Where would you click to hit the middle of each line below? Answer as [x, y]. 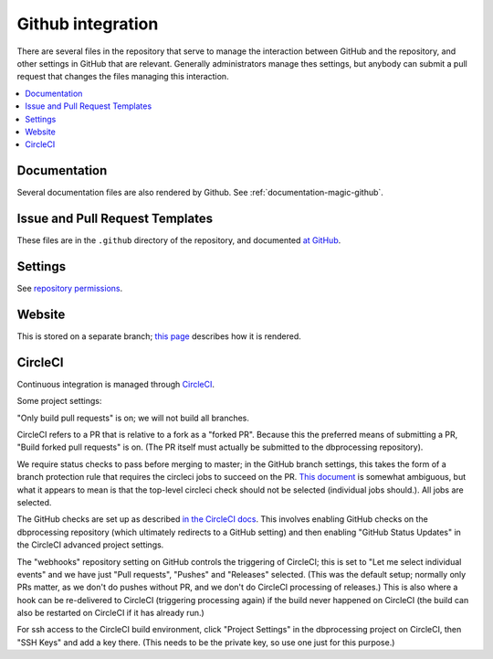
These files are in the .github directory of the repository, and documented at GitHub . [179, 240]
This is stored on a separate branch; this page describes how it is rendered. [159, 336]
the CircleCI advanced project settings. [90, 545]
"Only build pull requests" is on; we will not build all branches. [133, 418]
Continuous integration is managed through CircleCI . [115, 384]
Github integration [88, 24]
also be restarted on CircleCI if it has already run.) [110, 613]
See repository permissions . [70, 288]
